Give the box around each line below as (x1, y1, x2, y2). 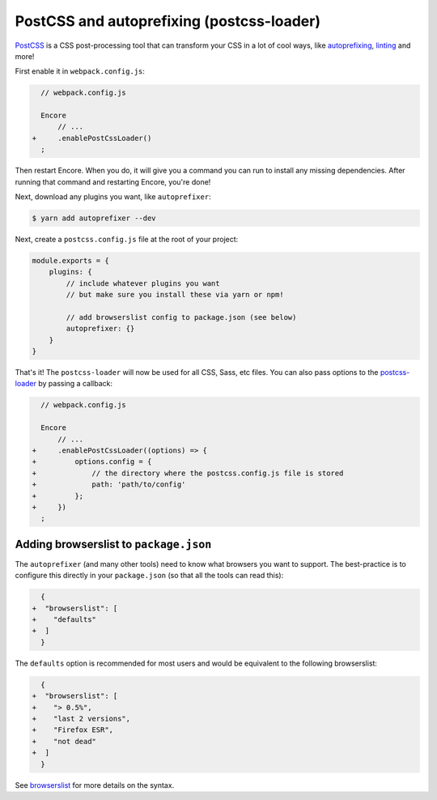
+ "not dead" (32, 737, 97, 746)
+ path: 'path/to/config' (32, 480, 186, 489)
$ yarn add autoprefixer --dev (32, 214, 157, 223)
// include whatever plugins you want (66, 279, 220, 287)
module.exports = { (32, 256, 109, 265)
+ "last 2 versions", (32, 713, 131, 723)
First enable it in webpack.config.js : (15, 66, 146, 76)
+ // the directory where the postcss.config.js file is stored (32, 468, 344, 478)
